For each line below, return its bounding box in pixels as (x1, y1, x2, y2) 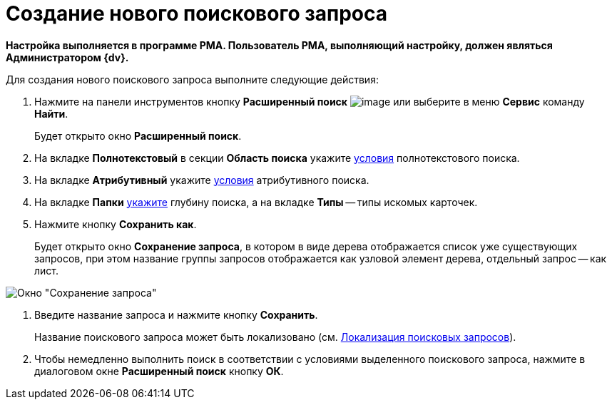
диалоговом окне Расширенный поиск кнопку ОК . (34, 364, 284, 377)
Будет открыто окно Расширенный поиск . (34, 129, 242, 142)
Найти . (34, 107, 68, 120)
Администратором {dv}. (6, 51, 129, 63)
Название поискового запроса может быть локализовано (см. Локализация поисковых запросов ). (34, 330, 516, 343)
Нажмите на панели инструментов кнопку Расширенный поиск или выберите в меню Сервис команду (34, 95, 585, 108)
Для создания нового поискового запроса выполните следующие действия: (6, 73, 379, 86)
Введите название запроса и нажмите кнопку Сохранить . (34, 308, 318, 321)
